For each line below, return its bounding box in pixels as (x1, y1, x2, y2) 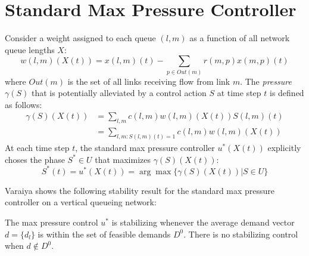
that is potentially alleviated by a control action (31, 87, 207, 99)
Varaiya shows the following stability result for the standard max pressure (5, 184, 275, 196)
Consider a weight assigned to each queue (5, 32, 156, 44)
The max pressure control (5, 216, 98, 229)
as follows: (5, 98, 42, 110)
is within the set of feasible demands (38, 227, 171, 240)
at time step (217, 87, 261, 99)
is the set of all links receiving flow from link (67, 75, 230, 87)
